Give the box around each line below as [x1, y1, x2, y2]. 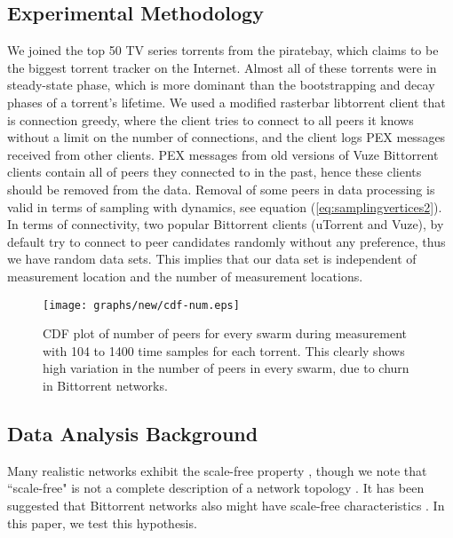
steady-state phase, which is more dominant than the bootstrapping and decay [7, 75, 435, 94]
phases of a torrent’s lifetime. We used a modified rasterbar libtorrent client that [7, 92, 446, 111]
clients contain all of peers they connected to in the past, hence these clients [7, 162, 422, 181]
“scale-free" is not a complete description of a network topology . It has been [7, 479, 425, 497]
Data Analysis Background [7, 419, 258, 447]
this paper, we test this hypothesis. [7, 513, 197, 532]
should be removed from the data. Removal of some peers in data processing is [7, 179, 435, 198]
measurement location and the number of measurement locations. [7, 266, 363, 285]
